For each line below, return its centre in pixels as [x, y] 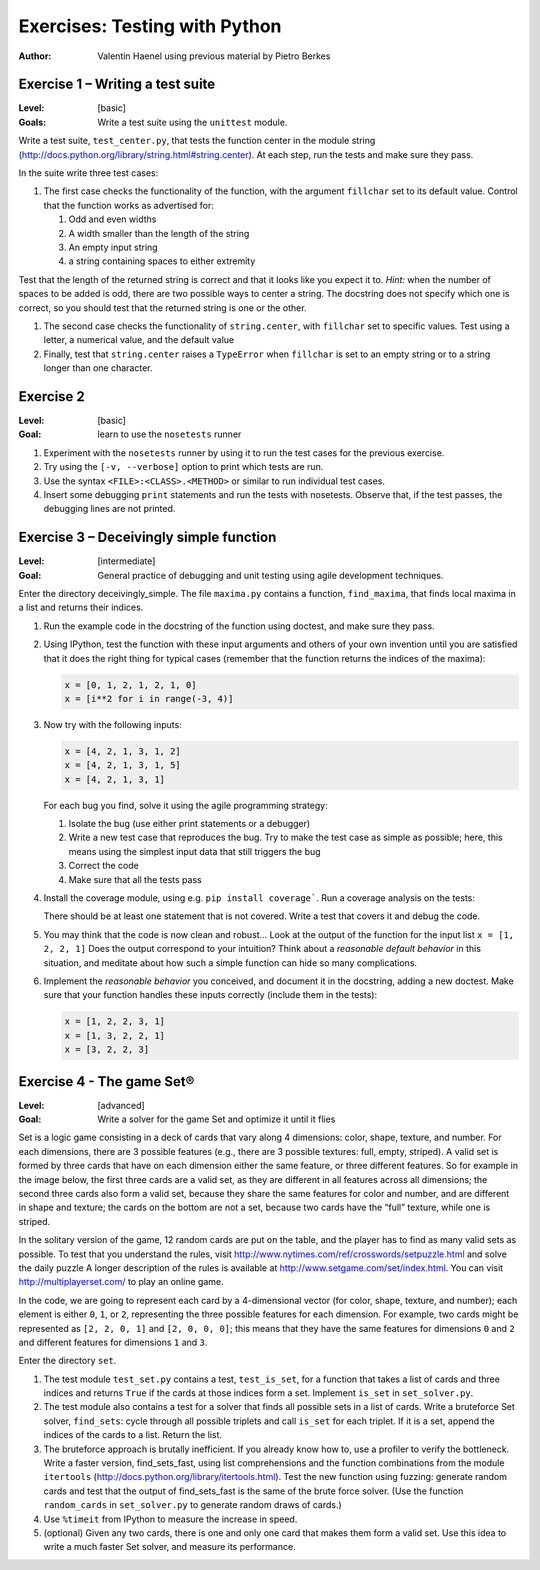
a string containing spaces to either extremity [162, 261]
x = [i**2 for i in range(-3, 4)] [149, 698]
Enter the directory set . [67, 1361]
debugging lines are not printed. [109, 509]
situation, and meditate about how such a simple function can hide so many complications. [230, 962]
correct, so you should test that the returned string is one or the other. [162, 307]
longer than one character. [98, 368]
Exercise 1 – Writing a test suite [117, 84]
